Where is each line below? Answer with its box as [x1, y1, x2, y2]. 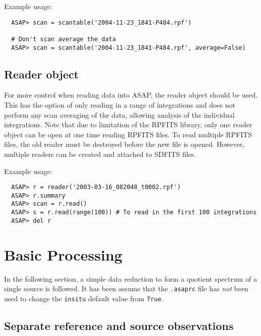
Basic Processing [4, 244, 122, 265]
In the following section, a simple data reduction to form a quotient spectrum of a [4, 273, 257, 284]
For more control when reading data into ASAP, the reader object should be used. [4, 90, 258, 100]
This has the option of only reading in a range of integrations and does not [4, 100, 235, 110]
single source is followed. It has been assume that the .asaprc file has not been [4, 283, 248, 294]
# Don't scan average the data [11, 35, 116, 43]
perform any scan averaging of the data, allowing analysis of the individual [4, 109, 235, 120]
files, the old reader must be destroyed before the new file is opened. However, [4, 139, 245, 149]
